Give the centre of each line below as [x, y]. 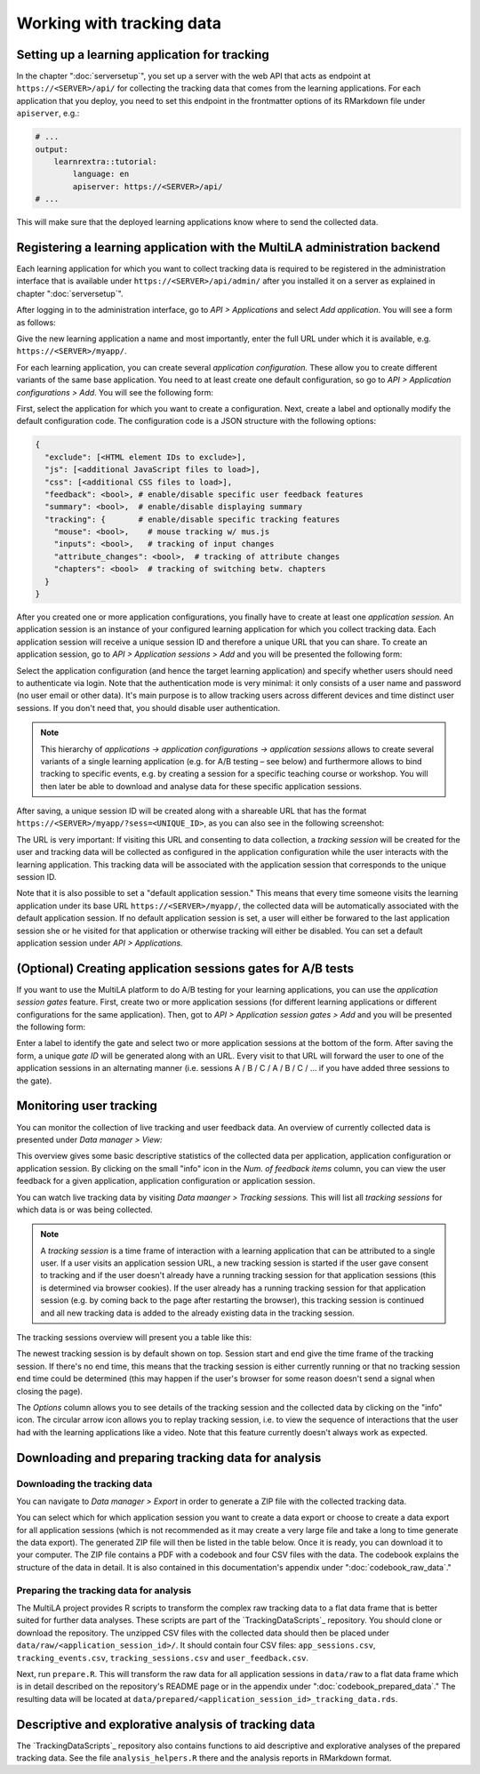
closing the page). [50, 1391]
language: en [101, 174]
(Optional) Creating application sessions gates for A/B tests [185, 968]
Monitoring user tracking [87, 1106]
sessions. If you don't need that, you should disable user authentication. [148, 707]
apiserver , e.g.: [48, 113]
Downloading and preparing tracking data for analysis [169, 1458]
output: [52, 149]
